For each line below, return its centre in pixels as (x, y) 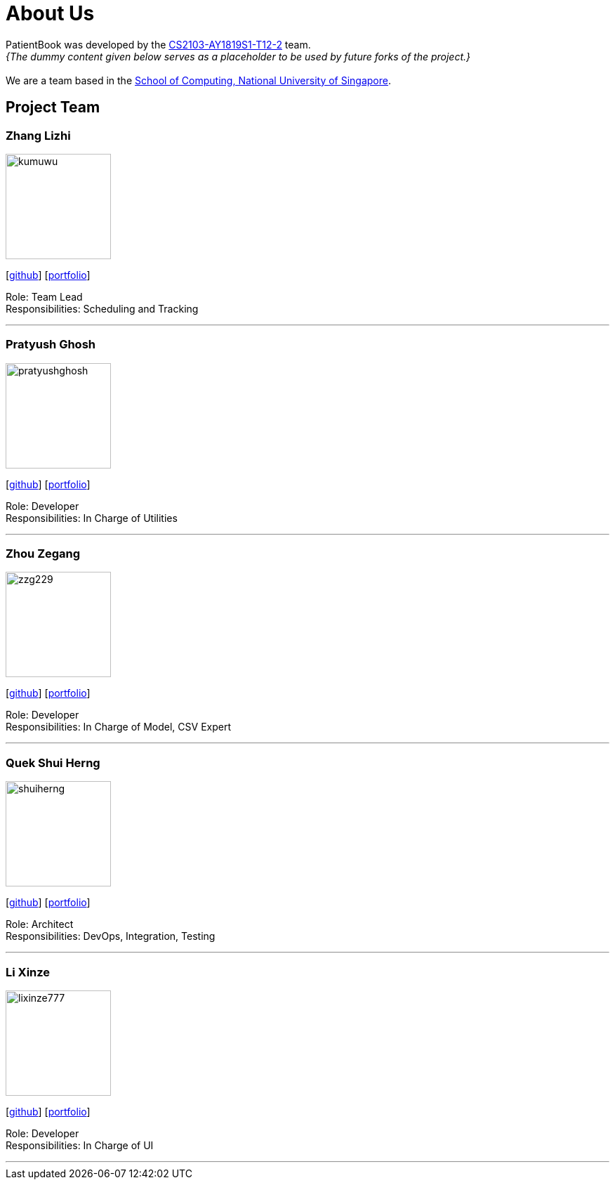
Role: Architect (40, 924)
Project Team (53, 107)
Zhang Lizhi (38, 135)
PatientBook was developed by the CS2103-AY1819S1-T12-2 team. (158, 44)
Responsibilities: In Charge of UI (80, 1145)
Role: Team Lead (44, 296)
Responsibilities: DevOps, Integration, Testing (111, 936)
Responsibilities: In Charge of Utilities (92, 518)
